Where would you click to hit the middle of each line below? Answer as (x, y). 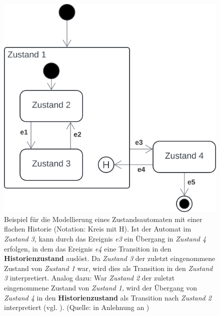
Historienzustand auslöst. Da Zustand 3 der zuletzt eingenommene (110, 258)
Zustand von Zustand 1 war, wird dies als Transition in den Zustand (108, 268)
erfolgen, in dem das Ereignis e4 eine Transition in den (88, 248)
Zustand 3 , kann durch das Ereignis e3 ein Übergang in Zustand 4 (105, 238)
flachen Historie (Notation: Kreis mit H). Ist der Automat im (98, 229)
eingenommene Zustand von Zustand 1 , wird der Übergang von (101, 287)
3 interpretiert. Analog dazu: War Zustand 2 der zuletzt (89, 278)
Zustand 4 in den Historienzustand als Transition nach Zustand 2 (108, 297)
